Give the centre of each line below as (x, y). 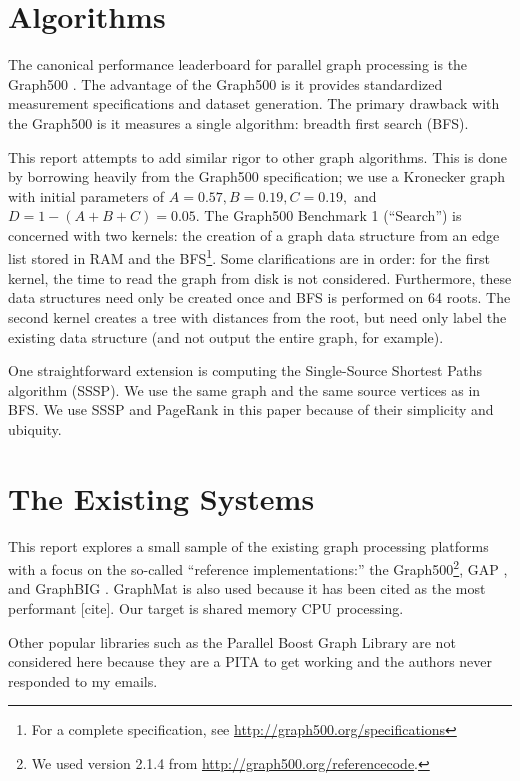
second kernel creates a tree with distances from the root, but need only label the (257, 316)
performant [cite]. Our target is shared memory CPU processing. (206, 608)
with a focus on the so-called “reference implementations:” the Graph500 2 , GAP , (258, 567)
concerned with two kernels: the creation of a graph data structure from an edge (254, 234)
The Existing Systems (161, 497)
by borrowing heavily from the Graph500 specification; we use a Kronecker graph (257, 176)
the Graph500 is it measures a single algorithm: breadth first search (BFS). (238, 122)
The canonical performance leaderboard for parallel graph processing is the (238, 64)
